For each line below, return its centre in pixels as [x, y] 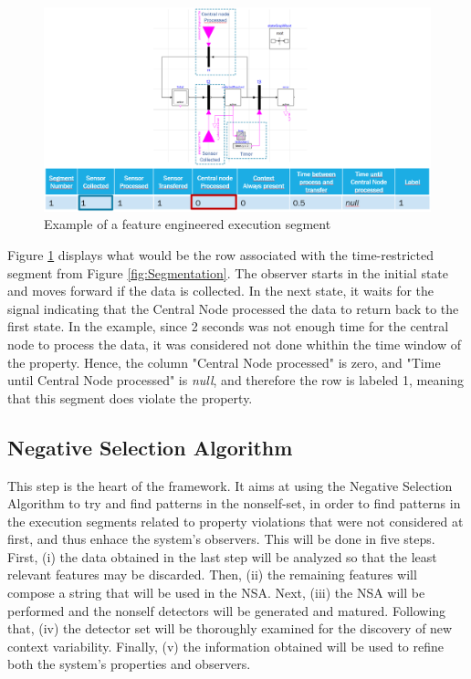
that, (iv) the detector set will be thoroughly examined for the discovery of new [230, 628]
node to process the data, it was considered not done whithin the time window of [234, 344]
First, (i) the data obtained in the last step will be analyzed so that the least [222, 556]
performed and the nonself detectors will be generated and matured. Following [227, 610]
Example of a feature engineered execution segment [188, 224]
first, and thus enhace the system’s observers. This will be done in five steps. [221, 539]
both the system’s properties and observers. [129, 664]
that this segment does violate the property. [130, 397]
